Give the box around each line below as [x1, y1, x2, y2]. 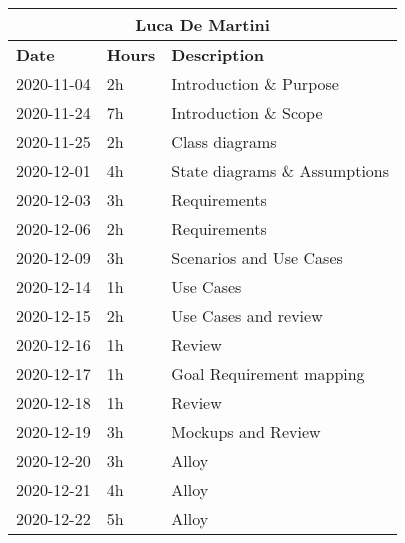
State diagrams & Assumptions [171, 159, 390, 182]
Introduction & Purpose [171, 72, 339, 95]
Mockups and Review [171, 420, 321, 443]
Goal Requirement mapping [171, 362, 365, 385]
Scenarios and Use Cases [171, 246, 343, 269]
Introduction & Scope [171, 101, 323, 124]
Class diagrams [171, 130, 277, 153]
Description [171, 43, 264, 66]
